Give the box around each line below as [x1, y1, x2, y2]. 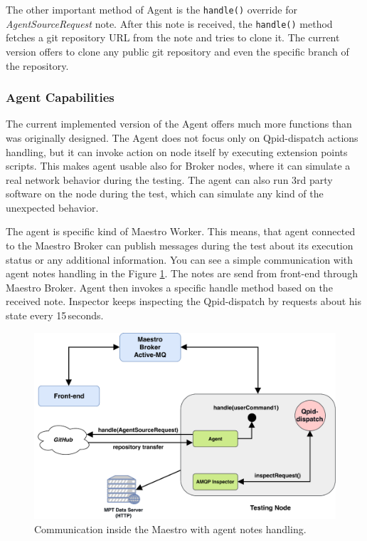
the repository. [6, 58, 69, 73]
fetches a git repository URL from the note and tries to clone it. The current [6, 30, 340, 45]
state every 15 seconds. [6, 308, 104, 323]
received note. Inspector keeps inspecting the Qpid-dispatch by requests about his [6, 294, 361, 309]
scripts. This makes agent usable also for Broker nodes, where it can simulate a [6, 158, 351, 173]
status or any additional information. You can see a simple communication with [6, 252, 353, 267]
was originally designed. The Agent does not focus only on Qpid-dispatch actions [6, 130, 358, 145]
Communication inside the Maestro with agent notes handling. [34, 521, 307, 536]
